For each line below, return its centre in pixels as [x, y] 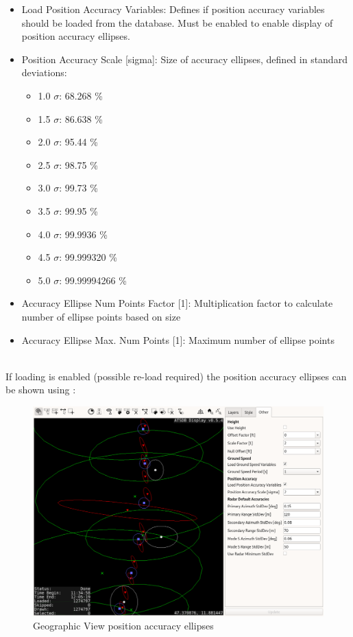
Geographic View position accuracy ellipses [123, 626]
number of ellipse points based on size [101, 316]
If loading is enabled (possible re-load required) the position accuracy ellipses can [176, 376]
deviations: [44, 72]
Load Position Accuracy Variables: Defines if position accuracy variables [173, 9]
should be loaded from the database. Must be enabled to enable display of [177, 22]
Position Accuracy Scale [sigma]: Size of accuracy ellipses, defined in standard [184, 59]
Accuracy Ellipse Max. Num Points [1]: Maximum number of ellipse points [178, 339]
